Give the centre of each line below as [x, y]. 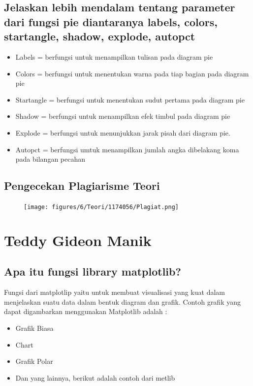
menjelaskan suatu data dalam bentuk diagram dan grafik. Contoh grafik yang [122, 301]
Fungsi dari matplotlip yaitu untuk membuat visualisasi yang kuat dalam [114, 292]
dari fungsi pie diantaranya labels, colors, [111, 21]
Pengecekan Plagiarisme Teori [82, 186]
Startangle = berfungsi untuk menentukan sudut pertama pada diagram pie [130, 99]
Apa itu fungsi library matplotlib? [93, 271]
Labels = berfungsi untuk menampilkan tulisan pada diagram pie [114, 56]
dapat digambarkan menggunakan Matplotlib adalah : [86, 311]
